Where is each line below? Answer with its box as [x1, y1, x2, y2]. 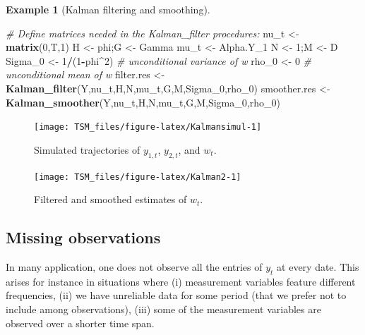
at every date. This [277, 260, 359, 274]
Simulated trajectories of [34, 142, 140, 157]
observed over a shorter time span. [6, 315, 155, 330]
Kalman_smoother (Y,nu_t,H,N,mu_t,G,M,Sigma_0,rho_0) [6, 95, 280, 109]
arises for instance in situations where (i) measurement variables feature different [6, 274, 356, 288]
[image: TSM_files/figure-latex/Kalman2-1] [34, 171, 241, 182]
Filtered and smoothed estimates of [34, 192, 187, 207]
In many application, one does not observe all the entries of [6, 260, 263, 274]
